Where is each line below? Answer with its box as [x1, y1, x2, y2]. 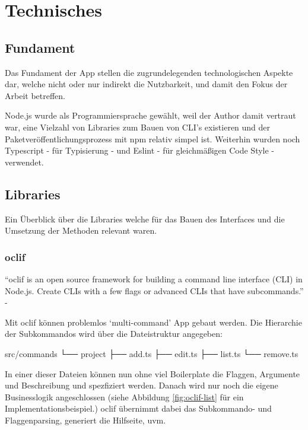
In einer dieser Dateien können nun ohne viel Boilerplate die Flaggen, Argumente [5, 367, 300, 380]
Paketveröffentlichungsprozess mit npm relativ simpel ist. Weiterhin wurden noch [5, 132, 300, 145]
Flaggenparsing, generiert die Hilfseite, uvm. [5, 413, 166, 426]
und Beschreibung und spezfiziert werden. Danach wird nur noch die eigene [5, 379, 278, 391]
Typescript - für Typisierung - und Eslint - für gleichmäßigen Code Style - [5, 144, 275, 157]
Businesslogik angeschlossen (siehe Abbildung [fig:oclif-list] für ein [5, 390, 244, 403]
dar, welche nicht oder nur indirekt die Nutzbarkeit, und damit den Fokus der [5, 78, 288, 90]
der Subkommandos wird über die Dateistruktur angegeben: [5, 327, 223, 340]
